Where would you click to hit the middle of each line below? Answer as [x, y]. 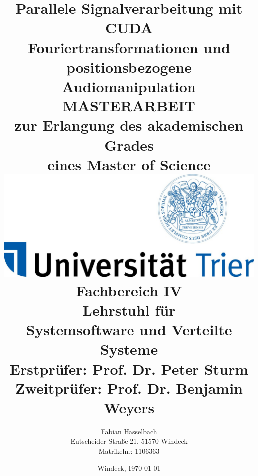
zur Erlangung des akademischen [129, 125]
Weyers [129, 407]
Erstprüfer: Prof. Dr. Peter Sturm [129, 368]
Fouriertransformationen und [129, 47]
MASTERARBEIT [129, 106]
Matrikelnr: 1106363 [129, 451]
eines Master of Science [129, 164]
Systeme [129, 349]
